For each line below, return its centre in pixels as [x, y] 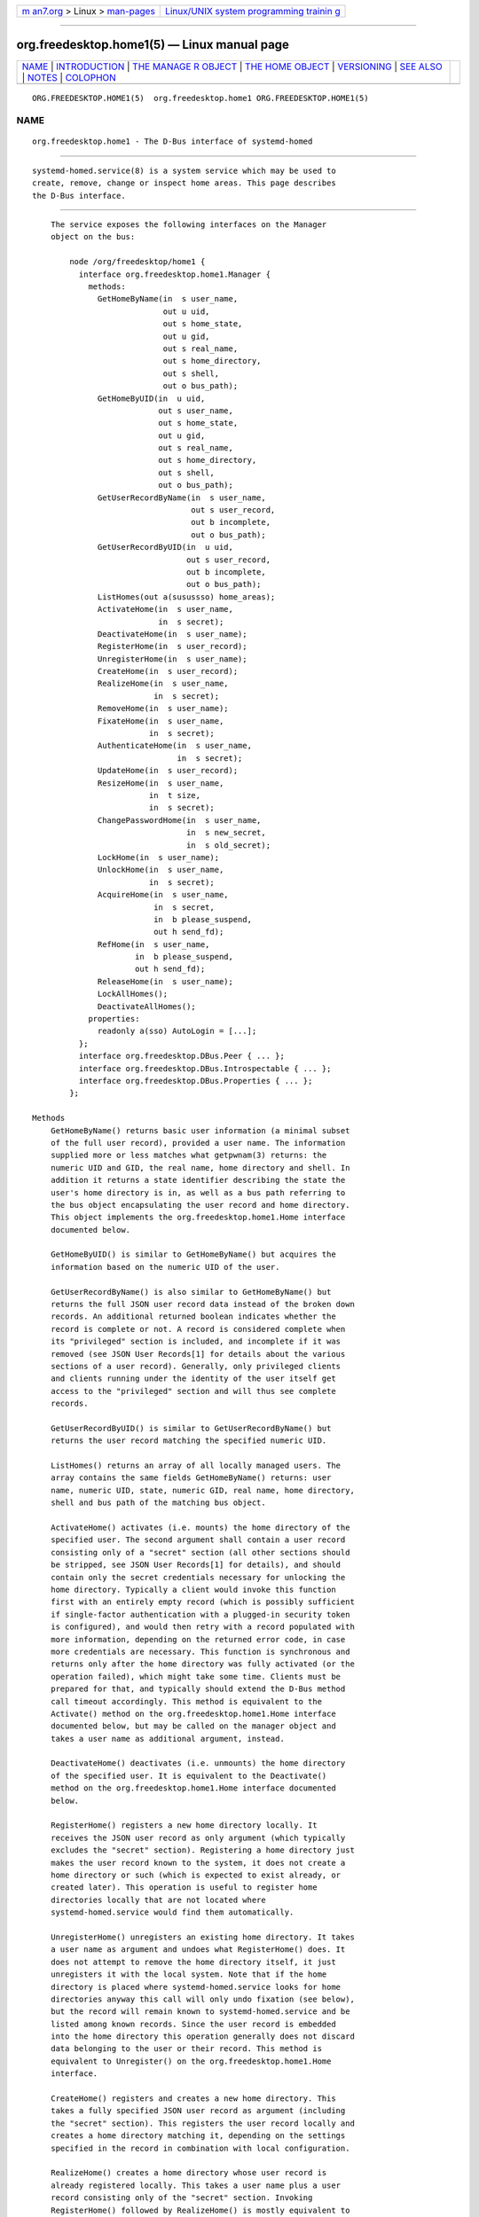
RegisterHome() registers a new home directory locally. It [184, 1825]
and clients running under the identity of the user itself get [193, 1379]
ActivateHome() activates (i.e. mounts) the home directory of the [200, 1528]
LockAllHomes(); [133, 994]
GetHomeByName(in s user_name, [168, 299]
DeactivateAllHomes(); [147, 1006]
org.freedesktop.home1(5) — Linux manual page [153, 45]
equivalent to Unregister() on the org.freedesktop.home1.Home [191, 2061]
